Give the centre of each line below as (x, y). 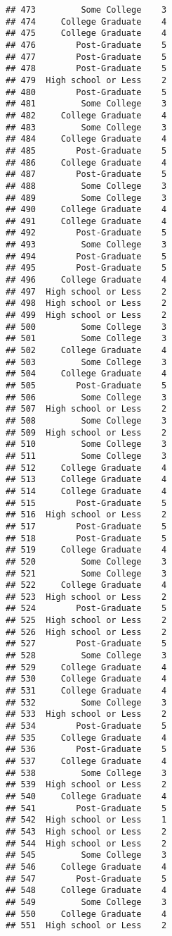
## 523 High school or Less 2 (86, 597)
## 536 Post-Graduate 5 (86, 750)
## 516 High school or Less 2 (86, 515)
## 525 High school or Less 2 (86, 621)
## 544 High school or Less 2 (86, 843)
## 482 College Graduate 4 (86, 115)
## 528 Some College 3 (86, 656)
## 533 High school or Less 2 (86, 714)
